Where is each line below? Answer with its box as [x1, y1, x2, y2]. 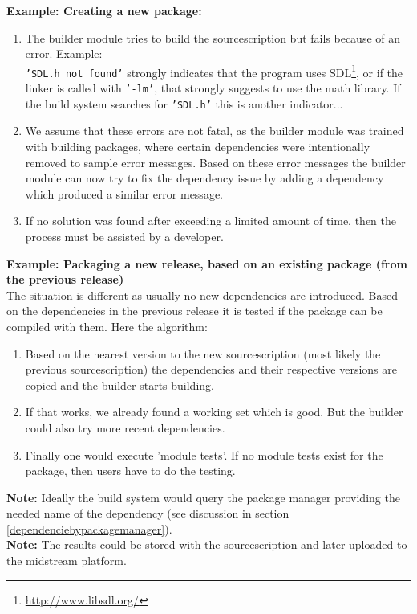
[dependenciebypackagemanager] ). [6, 520, 172, 537]
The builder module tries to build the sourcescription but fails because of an [25, 29, 401, 46]
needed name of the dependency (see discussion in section [6, 505, 289, 522]
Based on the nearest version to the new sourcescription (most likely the [25, 345, 381, 362]
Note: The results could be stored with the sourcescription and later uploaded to [6, 536, 407, 553]
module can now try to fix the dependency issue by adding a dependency [25, 170, 384, 186]
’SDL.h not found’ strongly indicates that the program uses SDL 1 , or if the [25, 61, 403, 80]
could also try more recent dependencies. [25, 419, 225, 436]
